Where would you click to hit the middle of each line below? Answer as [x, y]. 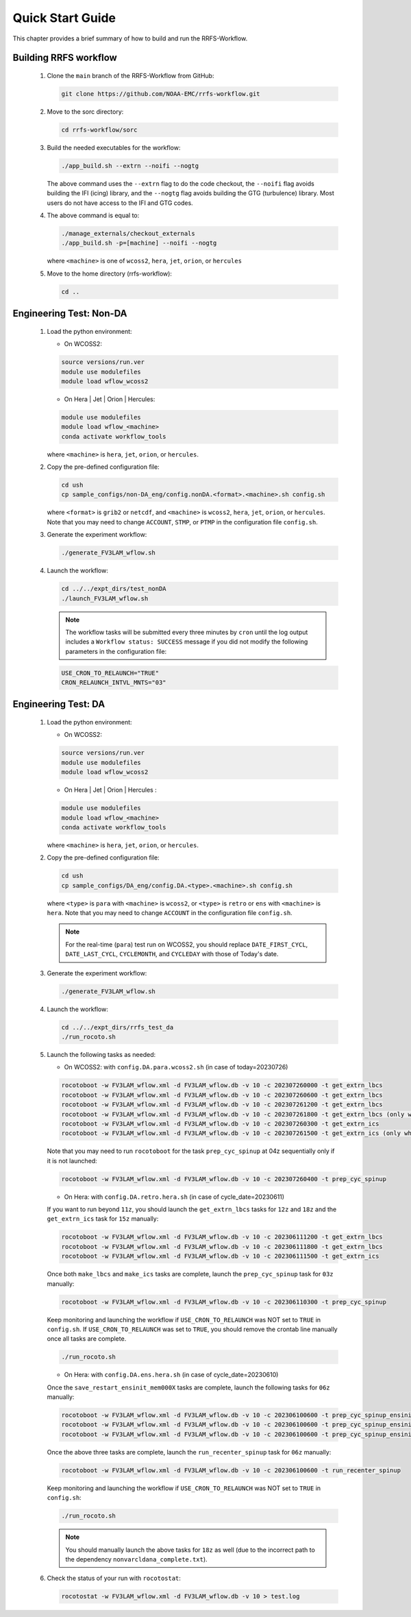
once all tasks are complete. [87, 1339]
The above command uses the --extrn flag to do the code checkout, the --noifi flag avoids [180, 183]
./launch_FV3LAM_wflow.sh [105, 598]
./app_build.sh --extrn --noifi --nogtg [130, 166]
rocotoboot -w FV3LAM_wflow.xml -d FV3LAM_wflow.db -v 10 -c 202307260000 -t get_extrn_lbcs [222, 1085]
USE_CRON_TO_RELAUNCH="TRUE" [110, 673]
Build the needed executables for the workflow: [114, 147]
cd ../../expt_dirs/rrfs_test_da [117, 1027]
